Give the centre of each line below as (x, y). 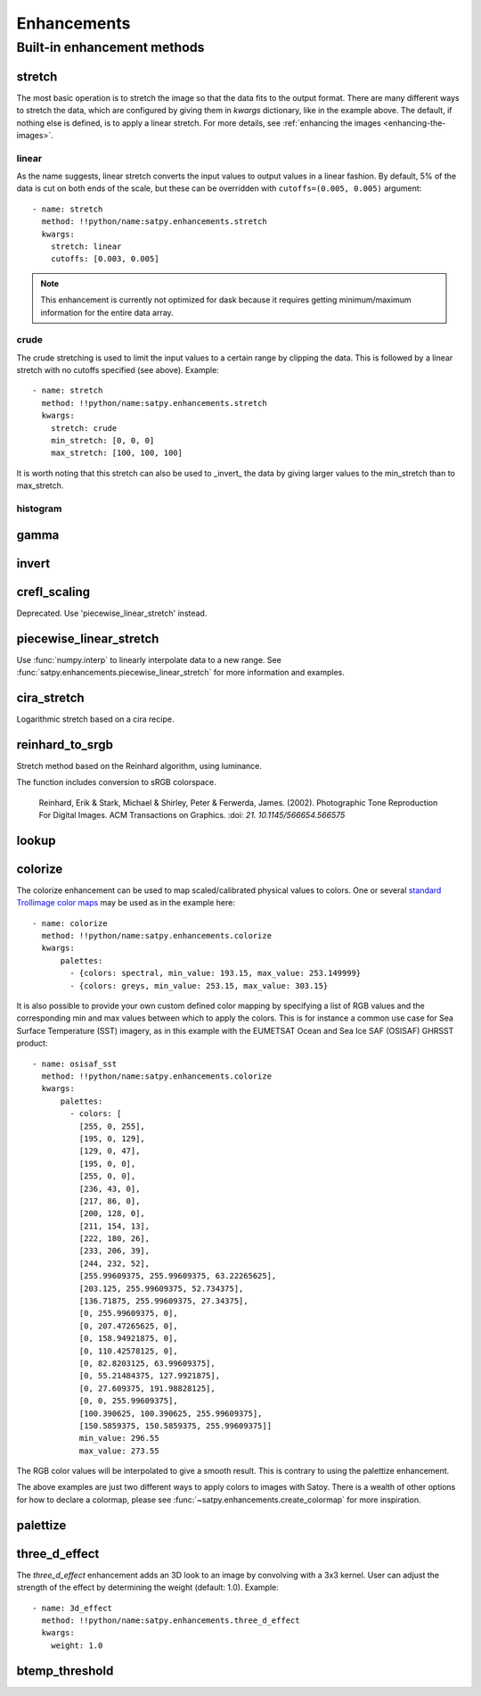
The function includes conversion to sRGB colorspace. (117, 782)
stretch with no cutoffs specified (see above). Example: (118, 370)
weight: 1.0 (77, 1645)
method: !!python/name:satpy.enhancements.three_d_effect (171, 1620)
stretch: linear (86, 246)
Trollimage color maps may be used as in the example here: (126, 903)
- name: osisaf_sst (75, 1063)
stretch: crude (84, 428)
